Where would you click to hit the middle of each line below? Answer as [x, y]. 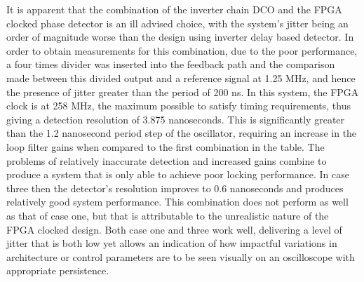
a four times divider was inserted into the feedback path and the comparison [171, 64]
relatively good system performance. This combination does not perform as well [177, 202]
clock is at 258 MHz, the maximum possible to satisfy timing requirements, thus [178, 106]
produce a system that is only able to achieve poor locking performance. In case [178, 174]
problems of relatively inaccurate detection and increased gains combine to [167, 160]
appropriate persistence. [58, 270]
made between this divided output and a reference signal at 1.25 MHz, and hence [181, 78]
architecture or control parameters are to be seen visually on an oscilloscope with [181, 256]
